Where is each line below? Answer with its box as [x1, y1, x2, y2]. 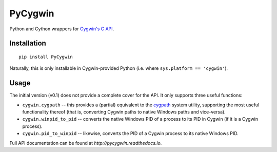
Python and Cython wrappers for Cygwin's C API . [9, 26, 114, 32]
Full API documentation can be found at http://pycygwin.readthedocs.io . [9, 140, 162, 146]
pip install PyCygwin [18, 54, 73, 60]
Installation [9, 39, 46, 48]
